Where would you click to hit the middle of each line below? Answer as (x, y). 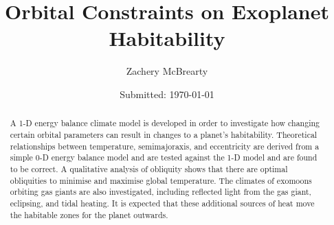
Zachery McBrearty (167, 71)
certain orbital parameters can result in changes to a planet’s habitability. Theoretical (164, 134)
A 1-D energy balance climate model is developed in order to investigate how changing (165, 123)
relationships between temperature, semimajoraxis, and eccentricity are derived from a (165, 146)
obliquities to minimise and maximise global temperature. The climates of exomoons (161, 180)
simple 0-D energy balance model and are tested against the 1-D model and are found (164, 157)
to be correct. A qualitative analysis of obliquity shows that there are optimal (149, 168)
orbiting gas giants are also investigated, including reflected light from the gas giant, (160, 192)
